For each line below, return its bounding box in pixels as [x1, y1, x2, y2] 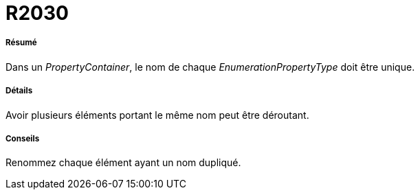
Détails [5, 86, 33, 96]
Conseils [5, 133, 40, 144]
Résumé [5, 38, 37, 48]
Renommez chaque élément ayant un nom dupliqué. [5, 157, 241, 169]
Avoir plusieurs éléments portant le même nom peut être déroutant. [5, 108, 309, 121]
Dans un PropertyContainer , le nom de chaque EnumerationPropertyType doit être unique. [5, 60, 415, 73]
